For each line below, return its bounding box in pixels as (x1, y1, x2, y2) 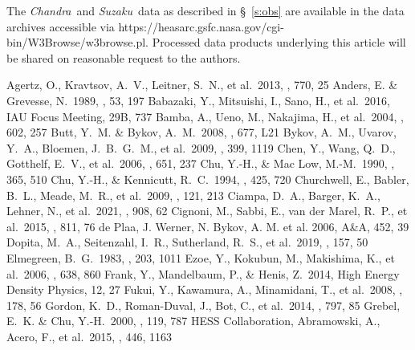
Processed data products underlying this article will (152, 34, 406, 51)
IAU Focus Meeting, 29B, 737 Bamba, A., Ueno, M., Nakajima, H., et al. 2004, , (6, 108, 404, 124)
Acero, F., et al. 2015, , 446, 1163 (6, 328, 172, 344)
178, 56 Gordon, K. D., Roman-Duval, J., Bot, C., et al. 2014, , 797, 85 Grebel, (6, 296, 401, 313)
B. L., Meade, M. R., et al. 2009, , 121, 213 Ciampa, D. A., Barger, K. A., (6, 186, 380, 203)
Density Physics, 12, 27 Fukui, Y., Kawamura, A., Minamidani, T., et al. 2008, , (6, 281, 403, 298)
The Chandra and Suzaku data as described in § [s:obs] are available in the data (6, 2, 405, 18)
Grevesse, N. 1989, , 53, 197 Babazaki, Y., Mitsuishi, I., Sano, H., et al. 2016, (6, 92, 390, 108)
